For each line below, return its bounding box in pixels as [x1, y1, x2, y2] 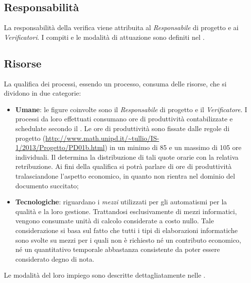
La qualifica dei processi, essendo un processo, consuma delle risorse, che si [4, 78, 227, 88]
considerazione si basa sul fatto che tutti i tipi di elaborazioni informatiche [15, 225, 238, 235]
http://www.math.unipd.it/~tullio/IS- [45, 133, 160, 143]
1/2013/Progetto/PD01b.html [15, 142, 105, 152]
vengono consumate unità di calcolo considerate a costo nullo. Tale [15, 216, 214, 226]
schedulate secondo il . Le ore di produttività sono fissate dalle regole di [15, 123, 230, 133]
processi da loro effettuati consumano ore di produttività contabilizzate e [15, 114, 233, 124]
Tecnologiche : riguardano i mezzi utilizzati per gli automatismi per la [15, 197, 227, 207]
